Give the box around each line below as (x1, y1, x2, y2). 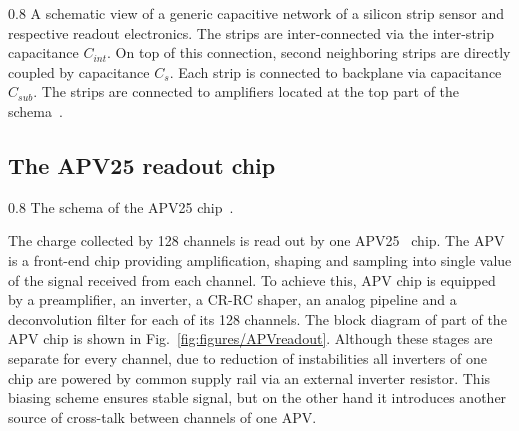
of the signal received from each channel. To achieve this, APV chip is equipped (8, 269, 496, 290)
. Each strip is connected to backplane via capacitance (169, 61, 502, 82)
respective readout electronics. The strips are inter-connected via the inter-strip (8, 22, 494, 43)
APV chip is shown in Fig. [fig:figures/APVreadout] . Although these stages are (8, 328, 493, 349)
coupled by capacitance (8, 61, 150, 82)
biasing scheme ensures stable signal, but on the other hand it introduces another (8, 387, 507, 408)
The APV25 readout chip (8, 149, 276, 180)
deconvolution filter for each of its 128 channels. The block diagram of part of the (8, 308, 507, 329)
